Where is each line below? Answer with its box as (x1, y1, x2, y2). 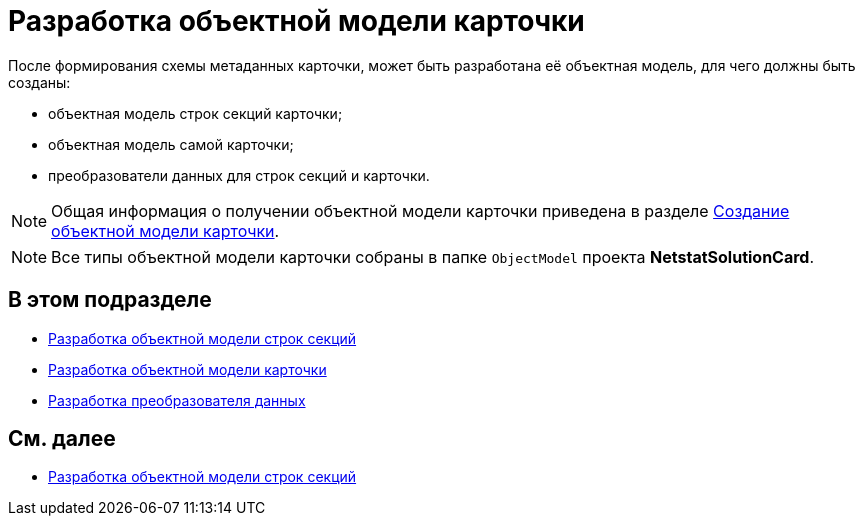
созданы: (8, 73, 71, 91)
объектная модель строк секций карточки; (48, 104, 343, 122)
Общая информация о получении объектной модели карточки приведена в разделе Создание (51, 200, 790, 221)
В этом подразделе (8, 287, 212, 313)
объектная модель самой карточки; (48, 135, 294, 153)
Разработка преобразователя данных (48, 391, 306, 409)
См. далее (8, 426, 116, 452)
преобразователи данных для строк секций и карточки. (48, 166, 430, 184)
